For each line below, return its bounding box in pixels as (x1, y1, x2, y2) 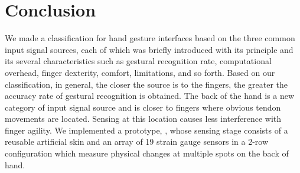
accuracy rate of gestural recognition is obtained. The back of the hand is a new (5, 89, 294, 102)
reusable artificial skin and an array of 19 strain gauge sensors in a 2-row (5, 135, 269, 148)
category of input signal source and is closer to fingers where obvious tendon (5, 101, 281, 113)
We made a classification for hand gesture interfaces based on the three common (5, 32, 295, 44)
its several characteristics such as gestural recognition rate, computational (5, 55, 272, 67)
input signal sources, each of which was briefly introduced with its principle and (5, 43, 294, 55)
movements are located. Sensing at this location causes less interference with (5, 112, 282, 125)
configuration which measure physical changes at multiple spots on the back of (5, 147, 289, 159)
